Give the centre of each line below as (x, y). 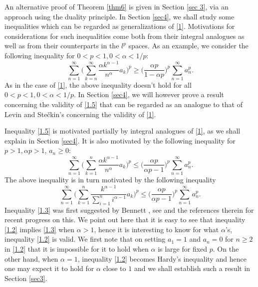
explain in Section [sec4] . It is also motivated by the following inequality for (120, 140)
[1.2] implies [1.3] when (40, 229)
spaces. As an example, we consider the (188, 46)
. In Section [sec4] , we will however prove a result (149, 94)
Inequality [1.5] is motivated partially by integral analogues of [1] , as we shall (123, 131)
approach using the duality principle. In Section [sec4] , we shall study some (120, 16)
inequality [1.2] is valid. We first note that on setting (85, 239)
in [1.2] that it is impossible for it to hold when (77, 248)
